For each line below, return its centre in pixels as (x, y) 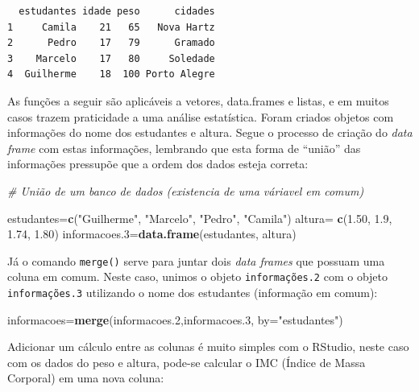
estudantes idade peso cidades (117, 11)
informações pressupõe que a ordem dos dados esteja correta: (158, 164)
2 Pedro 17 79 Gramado (111, 43)
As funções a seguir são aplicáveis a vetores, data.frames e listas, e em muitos (198, 100)
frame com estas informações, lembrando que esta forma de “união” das (184, 148)
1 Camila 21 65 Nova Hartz (111, 27)
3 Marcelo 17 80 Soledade (111, 58)
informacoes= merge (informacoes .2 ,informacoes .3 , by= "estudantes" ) (175, 319)
